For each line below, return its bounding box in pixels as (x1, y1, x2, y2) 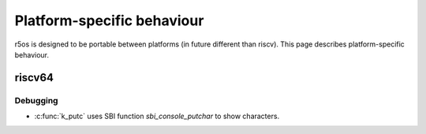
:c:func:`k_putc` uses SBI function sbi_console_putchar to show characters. (34, 111, 280, 121)
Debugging (14, 95, 58, 106)
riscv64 (14, 71, 54, 84)
